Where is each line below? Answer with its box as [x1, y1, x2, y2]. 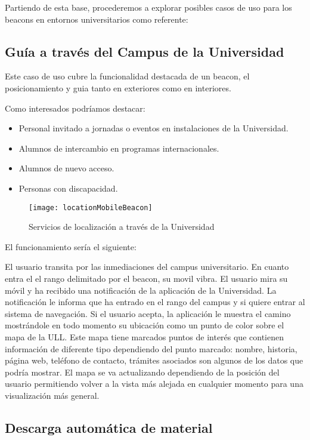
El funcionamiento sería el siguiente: [5, 240, 137, 253]
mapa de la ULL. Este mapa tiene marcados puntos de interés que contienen [5, 330, 284, 343]
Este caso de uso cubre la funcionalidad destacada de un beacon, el [5, 70, 250, 82]
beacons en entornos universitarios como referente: [5, 13, 188, 25]
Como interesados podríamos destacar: [5, 101, 145, 114]
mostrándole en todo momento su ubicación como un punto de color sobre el [5, 319, 284, 331]
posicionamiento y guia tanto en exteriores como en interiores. [5, 81, 231, 94]
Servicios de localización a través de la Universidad [29, 220, 215, 233]
